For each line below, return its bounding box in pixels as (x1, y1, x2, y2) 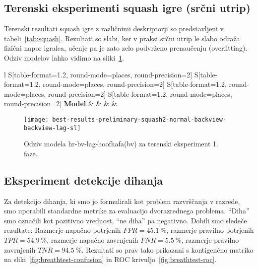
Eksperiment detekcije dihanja (4, 172, 163, 188)
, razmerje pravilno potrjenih (166, 225, 254, 235)
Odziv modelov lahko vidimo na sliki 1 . (4, 52, 125, 63)
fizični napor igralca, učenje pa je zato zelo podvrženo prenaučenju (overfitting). (4, 43, 248, 53)
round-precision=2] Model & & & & (4, 98, 117, 109)
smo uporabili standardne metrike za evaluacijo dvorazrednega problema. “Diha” (4, 205, 250, 216)
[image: (24, 116, 49, 123)
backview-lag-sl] (24, 124, 81, 132)
